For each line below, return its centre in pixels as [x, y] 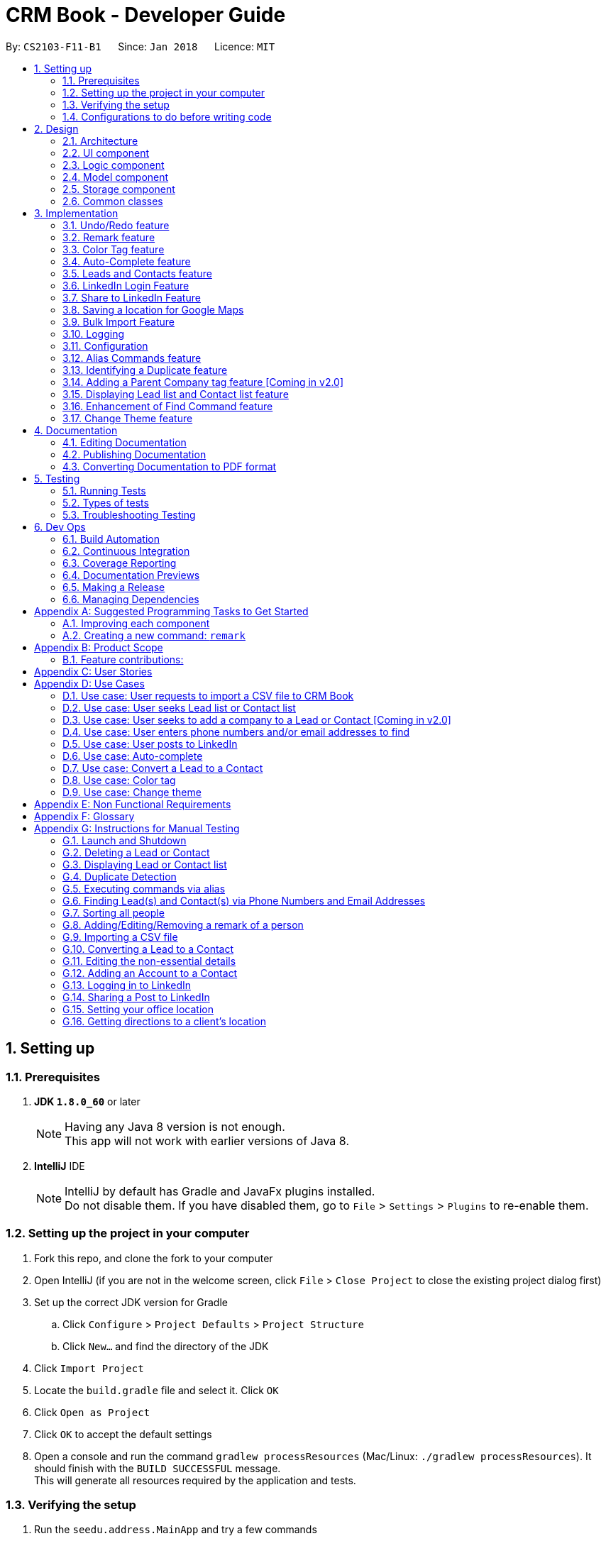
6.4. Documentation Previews [131, 575]
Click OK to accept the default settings [123, 1434]
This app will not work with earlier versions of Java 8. [207, 1140]
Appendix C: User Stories [93, 671]
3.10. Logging [94, 333]
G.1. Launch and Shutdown [125, 840]
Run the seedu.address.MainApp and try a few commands [176, 1530]
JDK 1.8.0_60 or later [87, 1101]
